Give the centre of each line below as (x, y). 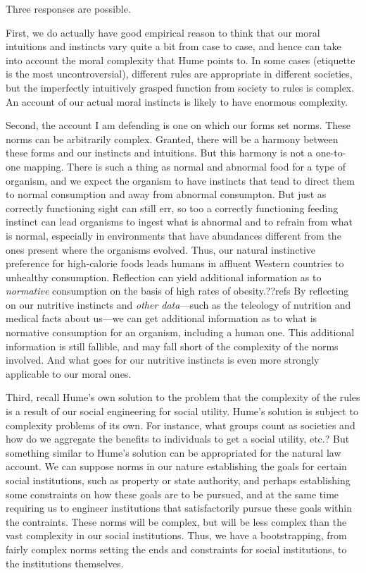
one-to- (331, 153)
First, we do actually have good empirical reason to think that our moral (163, 32)
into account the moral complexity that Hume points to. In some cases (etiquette (181, 60)
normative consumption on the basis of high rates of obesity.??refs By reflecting (177, 291)
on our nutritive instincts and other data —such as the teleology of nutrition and (178, 304)
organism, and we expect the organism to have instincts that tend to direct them (180, 180)
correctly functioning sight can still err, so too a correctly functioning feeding (172, 208)
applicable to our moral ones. (69, 373)
